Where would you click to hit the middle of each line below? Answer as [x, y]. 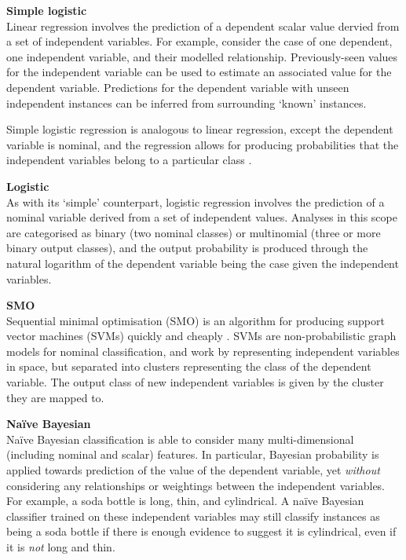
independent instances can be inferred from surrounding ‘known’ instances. [187, 102]
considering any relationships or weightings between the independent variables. [196, 485]
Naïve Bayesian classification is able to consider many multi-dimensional [180, 439]
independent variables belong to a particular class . [129, 160]
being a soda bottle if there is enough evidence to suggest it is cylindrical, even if [201, 531]
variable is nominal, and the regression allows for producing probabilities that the [203, 144]
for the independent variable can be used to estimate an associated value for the [199, 72]
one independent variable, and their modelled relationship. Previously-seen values [202, 56]
